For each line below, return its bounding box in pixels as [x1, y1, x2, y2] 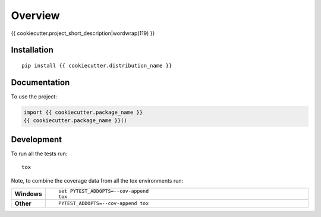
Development [11, 134, 62, 145]
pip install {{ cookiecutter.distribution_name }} [21, 62, 172, 69]
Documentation [11, 77, 70, 87]
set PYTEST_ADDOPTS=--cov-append [58, 187, 149, 194]
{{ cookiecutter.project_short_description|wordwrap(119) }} [11, 30, 155, 37]
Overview [11, 9, 60, 22]
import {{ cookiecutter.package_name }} [23, 108, 143, 116]
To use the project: [11, 92, 58, 100]
